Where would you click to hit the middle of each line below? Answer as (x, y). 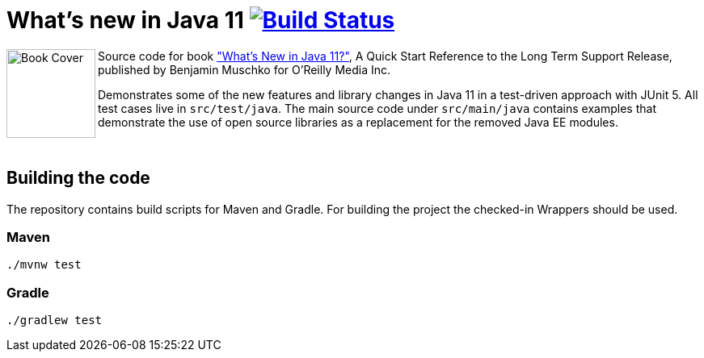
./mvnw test (44, 265)
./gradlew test (55, 321)
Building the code (78, 178)
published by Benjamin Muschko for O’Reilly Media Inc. (245, 69)
